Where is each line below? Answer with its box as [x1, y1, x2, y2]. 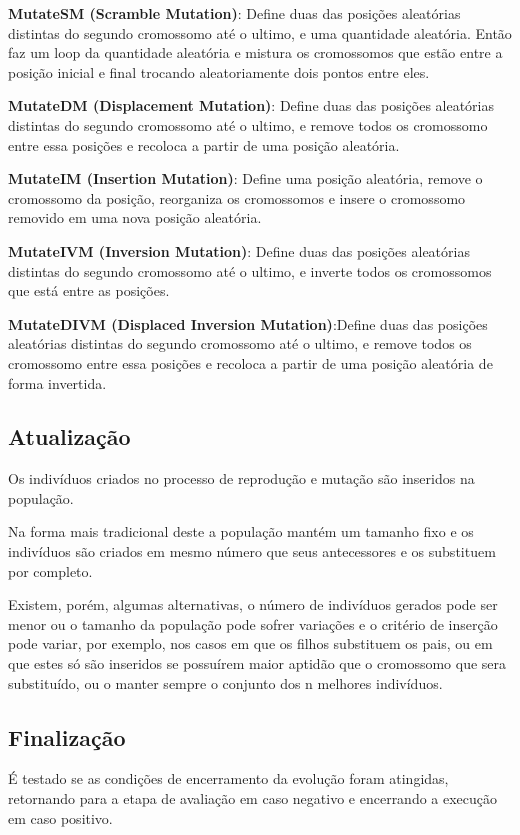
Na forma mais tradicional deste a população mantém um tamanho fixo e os [8, 521, 474, 542]
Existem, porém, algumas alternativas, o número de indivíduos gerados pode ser [8, 594, 498, 615]
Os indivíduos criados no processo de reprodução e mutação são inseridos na [8, 468, 475, 489]
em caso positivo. [8, 807, 113, 828]
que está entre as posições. [8, 280, 170, 301]
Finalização [8, 721, 126, 752]
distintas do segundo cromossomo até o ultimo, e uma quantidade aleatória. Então [8, 22, 512, 43]
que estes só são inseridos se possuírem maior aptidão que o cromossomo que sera [8, 653, 507, 674]
